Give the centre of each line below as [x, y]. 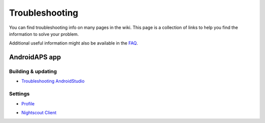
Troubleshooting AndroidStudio [53, 81]
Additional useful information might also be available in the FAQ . [74, 43]
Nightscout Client [39, 113]
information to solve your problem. [44, 34]
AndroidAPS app [35, 57]
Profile [28, 103]
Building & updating [33, 72]
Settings [19, 94]
